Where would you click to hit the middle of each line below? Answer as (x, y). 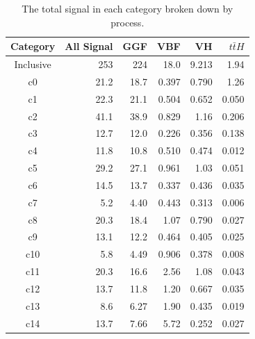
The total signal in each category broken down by (128, 8)
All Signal (89, 46)
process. (128, 22)
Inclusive (33, 64)
